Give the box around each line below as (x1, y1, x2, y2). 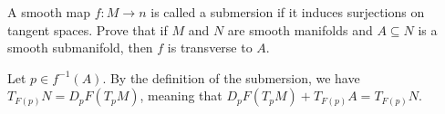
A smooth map (7, 3, 91, 21)
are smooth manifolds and (227, 20, 373, 39)
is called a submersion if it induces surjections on (150, 3, 425, 21)
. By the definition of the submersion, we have (102, 68, 360, 87)
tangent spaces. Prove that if (7, 20, 168, 39)
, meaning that (140, 86, 222, 105)
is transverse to (167, 38, 253, 57)
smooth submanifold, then (7, 38, 153, 57)
